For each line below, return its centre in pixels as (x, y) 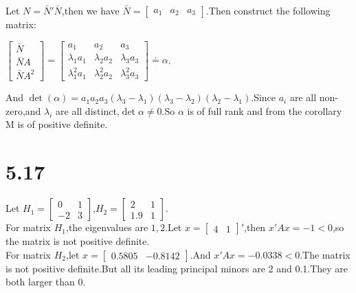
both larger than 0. (46, 282)
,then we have (90, 10)
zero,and (23, 110)
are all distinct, (88, 110)
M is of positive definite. (57, 124)
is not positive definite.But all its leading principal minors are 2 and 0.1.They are (177, 268)
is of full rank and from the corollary (265, 110)
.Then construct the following (268, 10)
